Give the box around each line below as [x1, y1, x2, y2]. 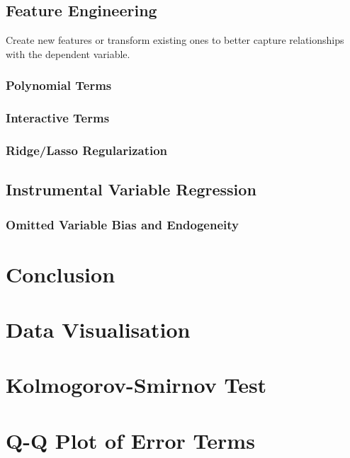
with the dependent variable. [6, 46, 130, 61]
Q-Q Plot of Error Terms [6, 425, 255, 454]
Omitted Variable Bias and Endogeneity [6, 215, 239, 233]
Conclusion [6, 259, 115, 288]
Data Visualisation [6, 315, 191, 344]
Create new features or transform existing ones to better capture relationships [6, 33, 344, 47]
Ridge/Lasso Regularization [6, 142, 168, 159]
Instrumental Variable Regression [6, 178, 256, 200]
